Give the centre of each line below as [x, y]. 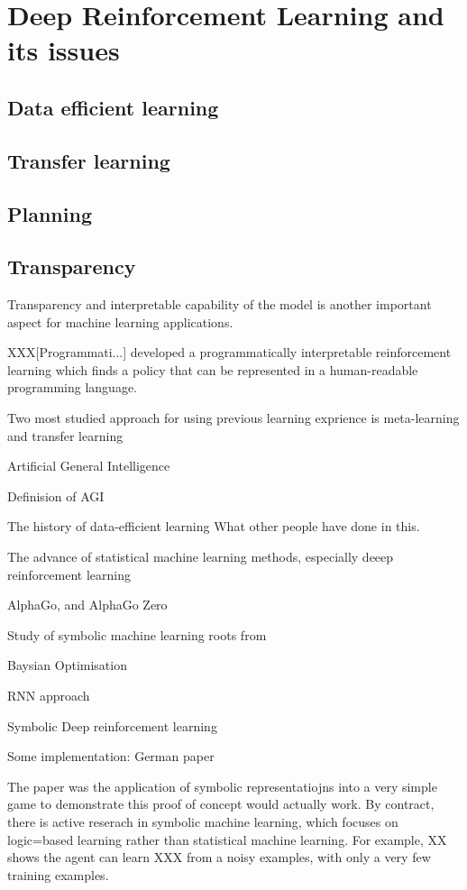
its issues [64, 50]
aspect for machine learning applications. [120, 321]
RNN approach [49, 696]
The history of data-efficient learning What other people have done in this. [214, 526]
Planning [50, 213]
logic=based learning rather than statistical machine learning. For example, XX [227, 839]
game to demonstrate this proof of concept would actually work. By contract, [221, 804]
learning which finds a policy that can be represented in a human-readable [213, 369]
